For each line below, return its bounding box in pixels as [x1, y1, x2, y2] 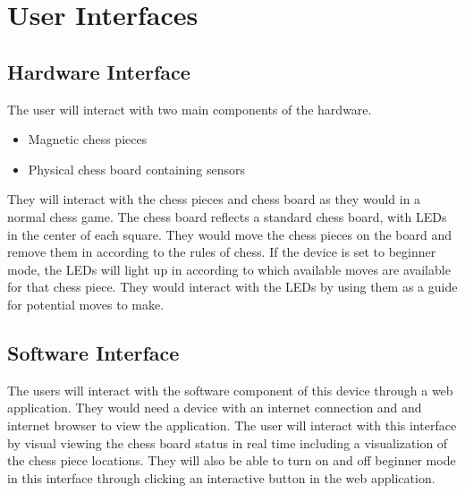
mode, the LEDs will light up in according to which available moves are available [7, 259, 451, 278]
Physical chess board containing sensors [28, 159, 246, 178]
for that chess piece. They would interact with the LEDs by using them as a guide [7, 277, 458, 296]
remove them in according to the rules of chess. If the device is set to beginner [7, 242, 436, 261]
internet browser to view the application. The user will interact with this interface [7, 415, 457, 434]
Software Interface [7, 338, 180, 366]
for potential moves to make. [7, 294, 165, 313]
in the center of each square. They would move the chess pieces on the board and [7, 225, 452, 243]
